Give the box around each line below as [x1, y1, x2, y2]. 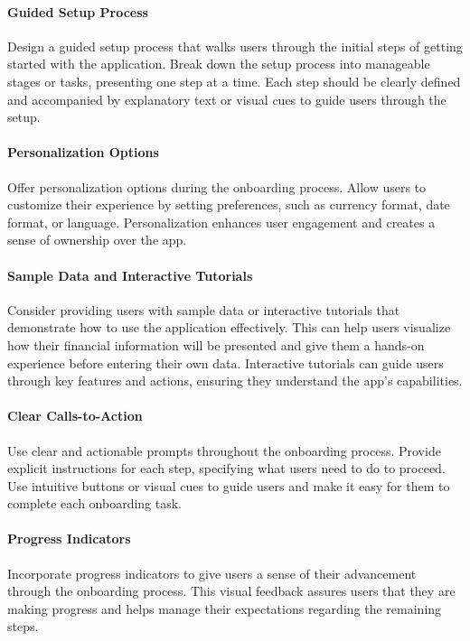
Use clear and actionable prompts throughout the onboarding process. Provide [7, 441, 441, 460]
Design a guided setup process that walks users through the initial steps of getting [7, 36, 463, 55]
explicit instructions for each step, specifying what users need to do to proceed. [7, 459, 446, 478]
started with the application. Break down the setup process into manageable [7, 54, 430, 73]
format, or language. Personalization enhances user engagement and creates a [7, 212, 436, 231]
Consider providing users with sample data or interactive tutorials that [7, 300, 400, 319]
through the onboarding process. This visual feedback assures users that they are [7, 581, 456, 600]
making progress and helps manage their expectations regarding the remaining [7, 599, 442, 618]
